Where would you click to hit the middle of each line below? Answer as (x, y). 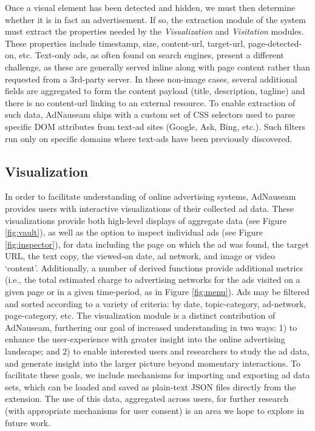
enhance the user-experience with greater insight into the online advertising (145, 339)
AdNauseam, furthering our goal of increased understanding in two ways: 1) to (151, 327)
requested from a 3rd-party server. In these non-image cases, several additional (151, 79)
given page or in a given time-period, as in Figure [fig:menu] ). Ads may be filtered (157, 292)
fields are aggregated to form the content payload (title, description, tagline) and (155, 91)
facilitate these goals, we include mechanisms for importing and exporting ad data (157, 375)
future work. (28, 422)
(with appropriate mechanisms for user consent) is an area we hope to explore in (154, 411)
